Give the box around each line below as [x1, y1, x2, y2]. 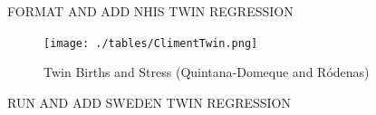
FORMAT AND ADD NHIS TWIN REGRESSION [7, 2, 294, 20]
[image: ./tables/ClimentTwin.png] [43, 36, 258, 50]
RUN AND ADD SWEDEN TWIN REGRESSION [7, 92, 291, 111]
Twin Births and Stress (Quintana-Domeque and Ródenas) [43, 62, 370, 81]
